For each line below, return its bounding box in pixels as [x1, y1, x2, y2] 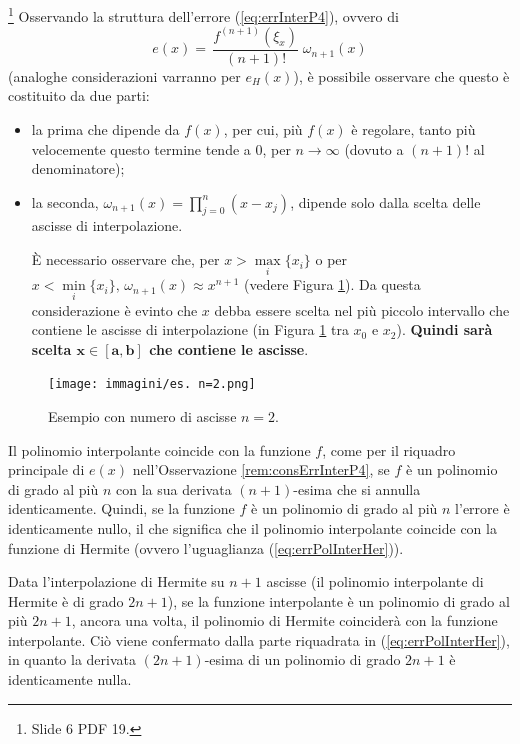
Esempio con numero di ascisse [48, 405, 237, 426]
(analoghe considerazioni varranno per [8, 65, 241, 86]
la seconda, [31, 191, 99, 212]
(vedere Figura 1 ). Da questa [244, 274, 421, 295]
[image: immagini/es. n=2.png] [48, 377, 256, 392]
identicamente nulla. [8, 669, 132, 690]
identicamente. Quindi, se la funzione [8, 498, 235, 519]
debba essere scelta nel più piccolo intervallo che [214, 299, 510, 320]
